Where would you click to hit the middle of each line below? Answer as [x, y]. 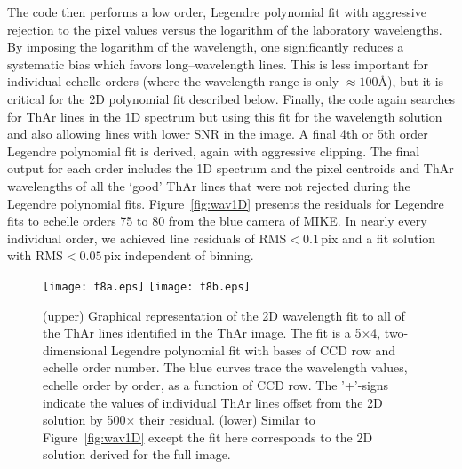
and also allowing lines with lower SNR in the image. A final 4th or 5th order [218, 134]
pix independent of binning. [179, 255]
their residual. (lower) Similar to [227, 420]
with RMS [35, 255]
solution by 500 [84, 420]
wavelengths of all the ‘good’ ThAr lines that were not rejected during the [209, 185]
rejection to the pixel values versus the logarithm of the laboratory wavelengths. [225, 29]
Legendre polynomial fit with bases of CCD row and [253, 350]
